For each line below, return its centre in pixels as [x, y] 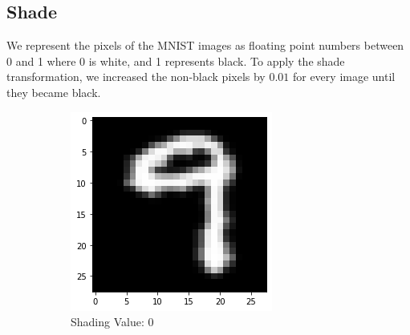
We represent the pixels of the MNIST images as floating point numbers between [205, 45]
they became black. [54, 92]
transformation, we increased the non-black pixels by [136, 77]
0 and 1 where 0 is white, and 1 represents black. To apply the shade [176, 61]
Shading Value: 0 [112, 322]
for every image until [344, 77]
